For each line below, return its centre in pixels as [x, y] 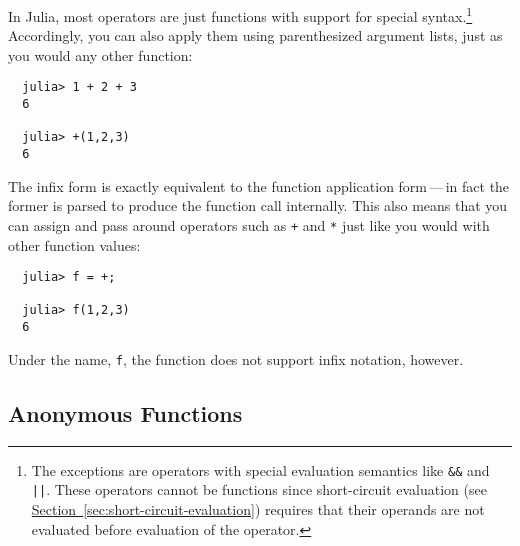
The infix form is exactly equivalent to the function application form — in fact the [259, 185]
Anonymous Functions [125, 412]
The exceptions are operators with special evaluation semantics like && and [260, 469]
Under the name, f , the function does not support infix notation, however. [236, 358]
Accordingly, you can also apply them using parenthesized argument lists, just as [255, 35]
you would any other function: [100, 54]
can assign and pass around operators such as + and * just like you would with [249, 224]
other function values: [74, 244]
